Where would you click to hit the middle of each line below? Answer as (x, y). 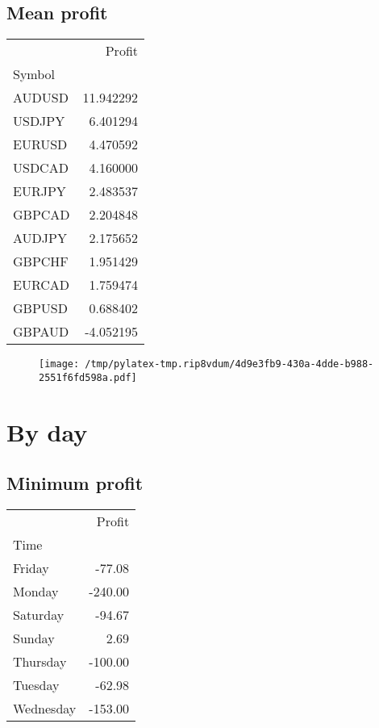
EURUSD (40, 144)
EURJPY (40, 191)
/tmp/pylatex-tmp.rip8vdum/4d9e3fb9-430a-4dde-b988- (229, 364)
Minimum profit (75, 483)
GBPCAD (42, 215)
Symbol (34, 74)
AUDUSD (41, 98)
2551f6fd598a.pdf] (88, 377)
